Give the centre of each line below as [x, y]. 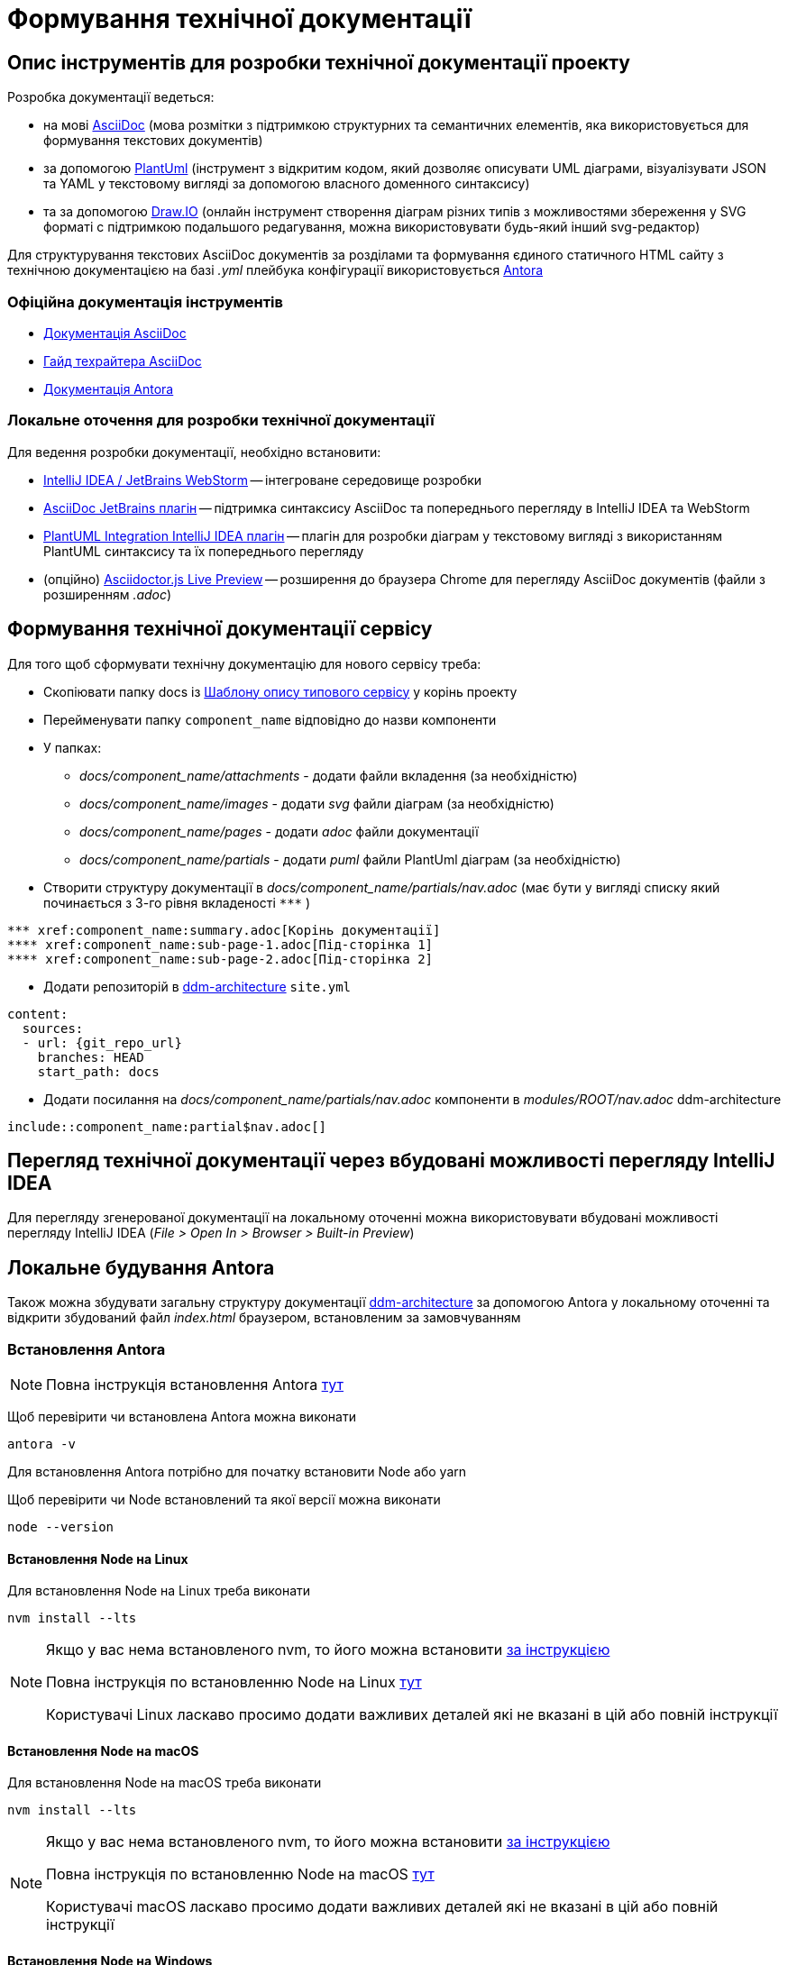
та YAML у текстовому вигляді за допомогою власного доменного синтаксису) [287, 184]
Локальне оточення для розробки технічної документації [221, 420]
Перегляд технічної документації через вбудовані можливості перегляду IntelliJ [391, 1160]
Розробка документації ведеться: [111, 97]
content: [38, 1014]
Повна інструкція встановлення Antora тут [195, 1384]
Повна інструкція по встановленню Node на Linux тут [234, 1682]
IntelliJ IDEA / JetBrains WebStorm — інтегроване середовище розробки [263, 480]
